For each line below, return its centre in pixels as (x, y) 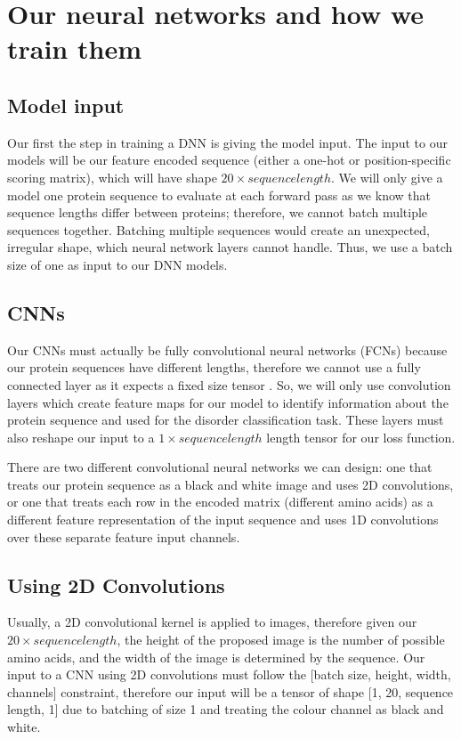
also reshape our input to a (81, 437)
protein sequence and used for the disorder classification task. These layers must (226, 420)
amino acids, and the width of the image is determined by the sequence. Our (216, 657)
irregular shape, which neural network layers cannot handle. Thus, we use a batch (230, 247)
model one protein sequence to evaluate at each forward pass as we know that (219, 195)
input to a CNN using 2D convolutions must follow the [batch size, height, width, (229, 674)
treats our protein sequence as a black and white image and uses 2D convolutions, (230, 484)
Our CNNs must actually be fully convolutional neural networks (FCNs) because (227, 349)
